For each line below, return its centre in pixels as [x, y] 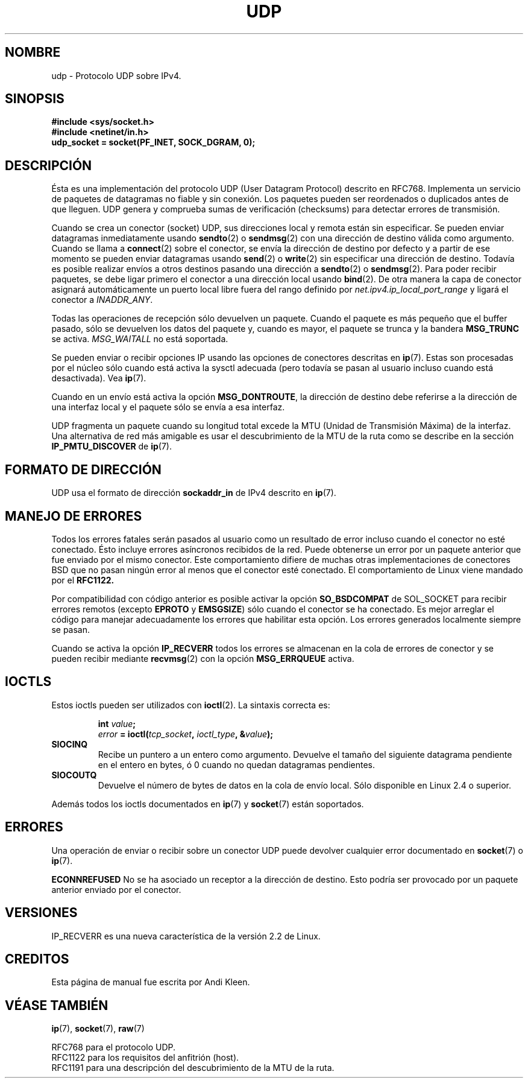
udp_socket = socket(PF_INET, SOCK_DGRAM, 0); [153, 142]
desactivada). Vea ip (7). [99, 378]
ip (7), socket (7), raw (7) [98, 1029]
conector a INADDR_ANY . [102, 300]
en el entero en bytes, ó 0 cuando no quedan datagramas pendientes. [236, 764]
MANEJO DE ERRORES [74, 516]
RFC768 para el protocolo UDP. [113, 1047]
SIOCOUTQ [74, 775]
